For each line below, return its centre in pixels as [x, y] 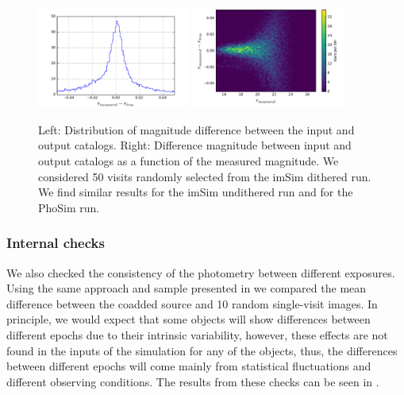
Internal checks [56, 243]
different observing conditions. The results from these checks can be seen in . [193, 381]
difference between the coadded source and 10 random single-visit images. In [192, 303]
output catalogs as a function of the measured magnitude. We [189, 160]
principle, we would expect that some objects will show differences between [189, 319]
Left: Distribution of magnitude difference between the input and [196, 129]
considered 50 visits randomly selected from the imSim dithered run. [205, 176]
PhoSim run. [69, 207]
